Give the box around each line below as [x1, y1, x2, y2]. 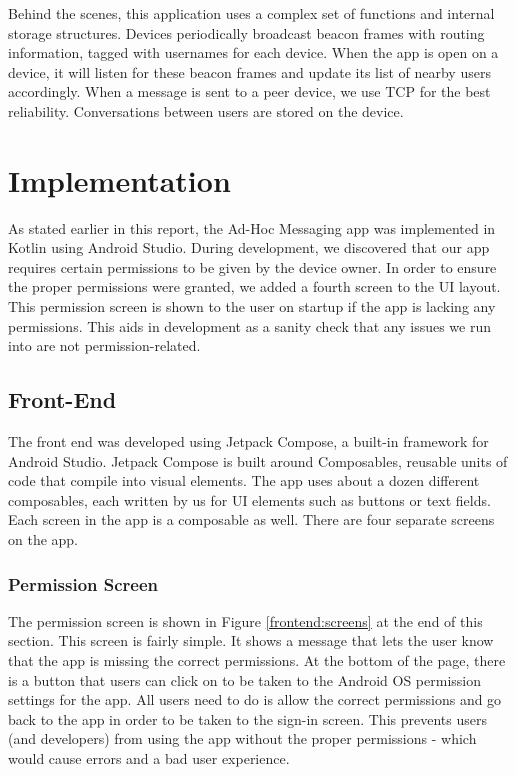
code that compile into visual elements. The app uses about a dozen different [8, 470, 480, 491]
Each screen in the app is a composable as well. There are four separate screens [8, 509, 495, 530]
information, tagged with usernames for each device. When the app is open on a [8, 42, 499, 63]
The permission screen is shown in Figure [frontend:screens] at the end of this [8, 610, 483, 631]
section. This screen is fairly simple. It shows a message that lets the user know [8, 630, 494, 651]
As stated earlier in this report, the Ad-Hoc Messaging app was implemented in [8, 217, 496, 238]
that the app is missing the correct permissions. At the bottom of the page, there [8, 650, 506, 671]
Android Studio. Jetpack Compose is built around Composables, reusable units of [8, 450, 508, 471]
